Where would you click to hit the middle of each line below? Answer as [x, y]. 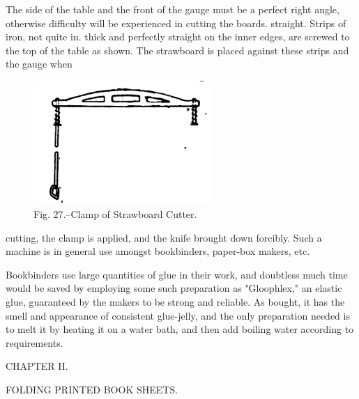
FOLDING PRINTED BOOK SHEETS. [92, 390]
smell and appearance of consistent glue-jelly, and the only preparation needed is [178, 315]
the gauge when [39, 64]
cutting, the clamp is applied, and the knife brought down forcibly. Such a [164, 237]
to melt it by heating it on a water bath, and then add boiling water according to [180, 329]
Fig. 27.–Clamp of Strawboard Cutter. [115, 214]
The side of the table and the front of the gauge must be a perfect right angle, [173, 9]
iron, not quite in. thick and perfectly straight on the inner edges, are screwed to [178, 37]
